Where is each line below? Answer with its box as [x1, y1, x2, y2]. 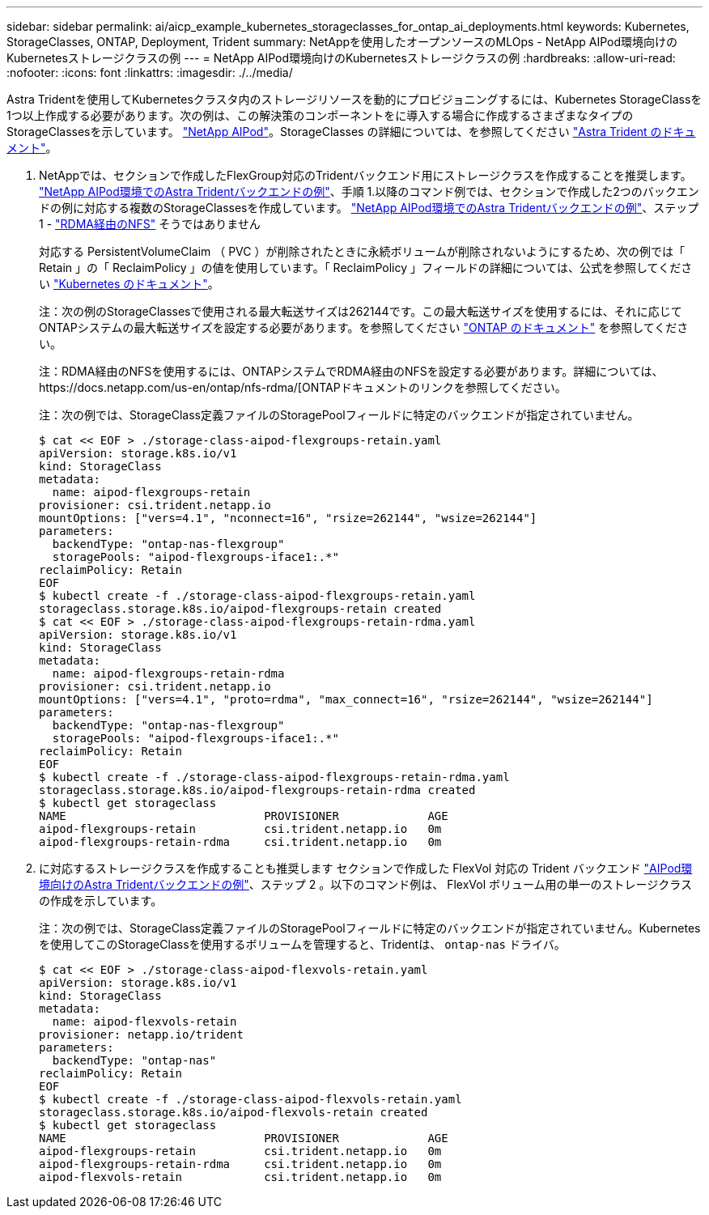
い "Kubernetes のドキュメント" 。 [39, 277, 219, 291]
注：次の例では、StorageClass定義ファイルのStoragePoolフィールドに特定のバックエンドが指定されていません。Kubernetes [39, 921, 701, 935]
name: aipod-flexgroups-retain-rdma [52, 667, 285, 680]
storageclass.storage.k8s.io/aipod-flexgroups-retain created [39, 602, 442, 615]
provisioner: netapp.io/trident [39, 1028, 244, 1041]
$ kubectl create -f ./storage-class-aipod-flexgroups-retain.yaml [39, 589, 476, 602]
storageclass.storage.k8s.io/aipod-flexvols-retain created [39, 1106, 428, 1119]
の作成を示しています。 [39, 894, 163, 907]
